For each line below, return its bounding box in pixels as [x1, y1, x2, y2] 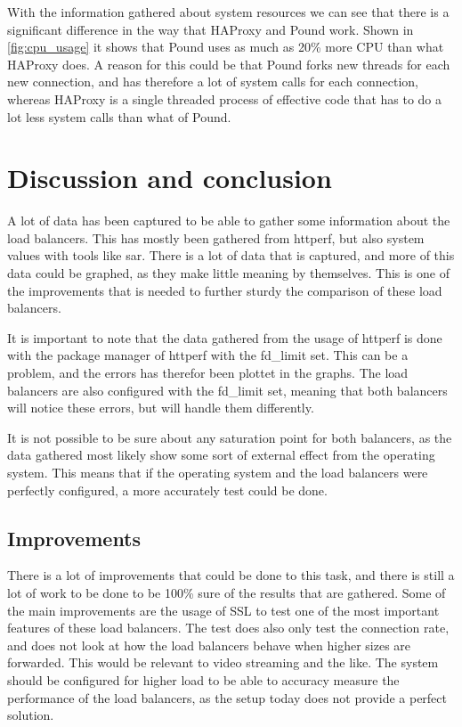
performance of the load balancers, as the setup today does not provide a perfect [7, 688, 448, 707]
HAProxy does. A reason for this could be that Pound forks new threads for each [7, 54, 450, 73]
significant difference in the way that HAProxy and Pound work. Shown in [7, 20, 414, 38]
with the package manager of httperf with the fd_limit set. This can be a [7, 346, 409, 364]
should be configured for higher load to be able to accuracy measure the [7, 670, 400, 689]
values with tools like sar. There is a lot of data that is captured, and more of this [7, 246, 455, 265]
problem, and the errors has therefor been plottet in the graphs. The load [7, 363, 409, 382]
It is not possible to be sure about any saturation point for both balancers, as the [7, 428, 452, 446]
